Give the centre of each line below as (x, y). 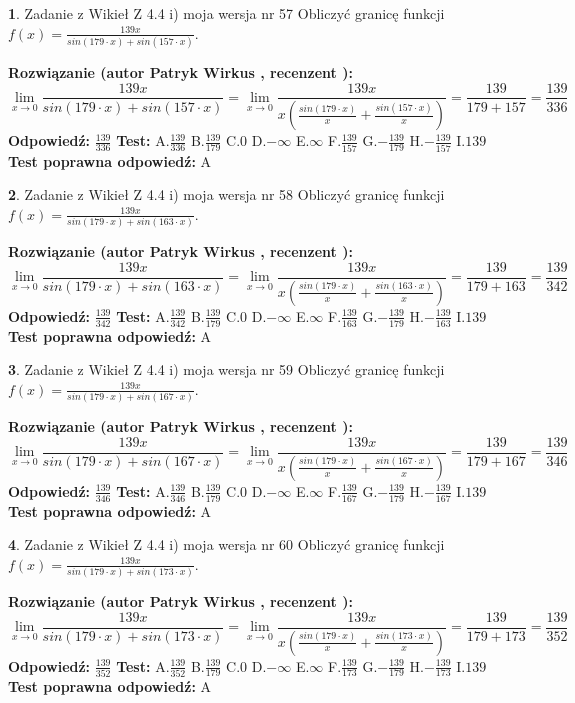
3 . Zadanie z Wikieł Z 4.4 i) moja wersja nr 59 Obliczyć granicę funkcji (226, 369)
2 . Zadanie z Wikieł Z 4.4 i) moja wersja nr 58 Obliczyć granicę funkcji (226, 194)
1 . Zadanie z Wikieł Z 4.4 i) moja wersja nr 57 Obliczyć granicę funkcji (226, 13)
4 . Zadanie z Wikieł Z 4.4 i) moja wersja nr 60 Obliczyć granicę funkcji (226, 544)
